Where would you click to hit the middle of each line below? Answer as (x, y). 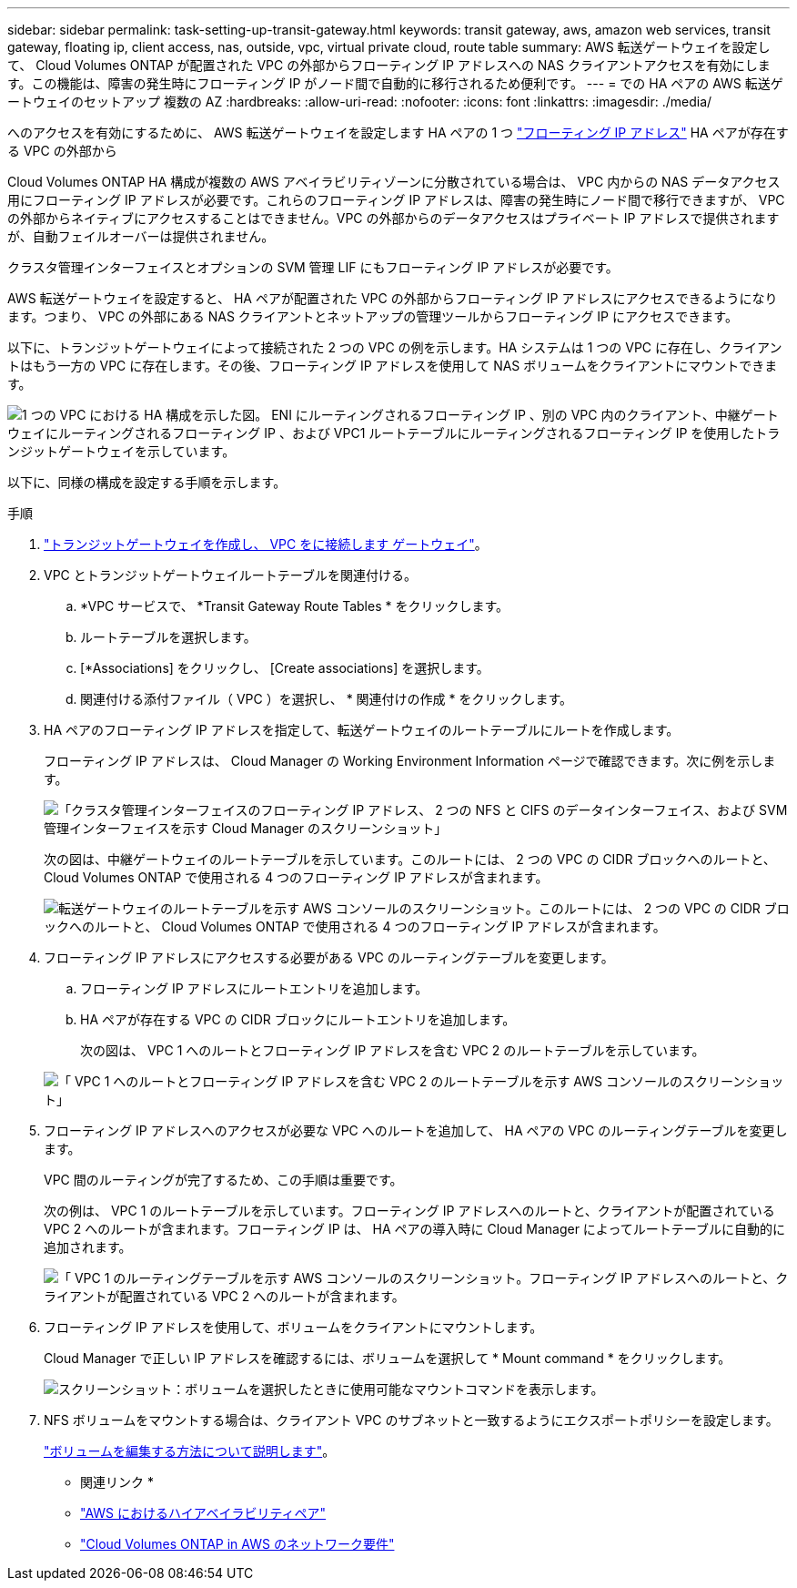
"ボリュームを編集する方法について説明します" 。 (190, 1451)
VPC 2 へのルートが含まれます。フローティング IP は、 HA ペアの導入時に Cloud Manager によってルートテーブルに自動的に (414, 1229)
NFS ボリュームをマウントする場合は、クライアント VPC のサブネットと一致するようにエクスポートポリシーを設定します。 (411, 1420)
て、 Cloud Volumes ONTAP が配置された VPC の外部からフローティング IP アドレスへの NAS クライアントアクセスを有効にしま (389, 65)
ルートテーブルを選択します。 (168, 637)
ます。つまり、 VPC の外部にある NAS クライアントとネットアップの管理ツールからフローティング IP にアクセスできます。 (373, 316)
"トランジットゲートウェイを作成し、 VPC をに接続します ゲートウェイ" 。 (266, 544)
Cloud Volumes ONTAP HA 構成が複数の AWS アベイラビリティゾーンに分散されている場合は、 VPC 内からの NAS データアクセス (394, 182)
